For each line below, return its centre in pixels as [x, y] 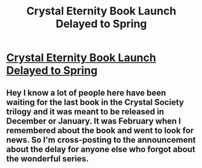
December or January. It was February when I [93, 121]
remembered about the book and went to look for [100, 130]
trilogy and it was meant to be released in [85, 112]
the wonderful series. [48, 159]
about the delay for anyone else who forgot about [101, 149]
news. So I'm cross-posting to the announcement [101, 140]
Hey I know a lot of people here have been [86, 92]
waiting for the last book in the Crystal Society [95, 102]
